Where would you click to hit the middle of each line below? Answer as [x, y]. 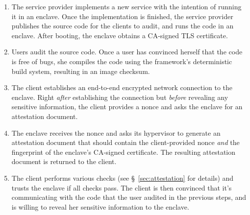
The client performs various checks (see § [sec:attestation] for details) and [123, 178]
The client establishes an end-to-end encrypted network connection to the [122, 87]
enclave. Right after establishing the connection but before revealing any [120, 97]
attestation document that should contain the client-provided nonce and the [125, 142]
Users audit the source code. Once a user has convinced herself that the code [127, 52]
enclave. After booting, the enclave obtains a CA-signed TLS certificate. [120, 35]
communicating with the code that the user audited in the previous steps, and [129, 197]
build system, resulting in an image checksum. [81, 71]
